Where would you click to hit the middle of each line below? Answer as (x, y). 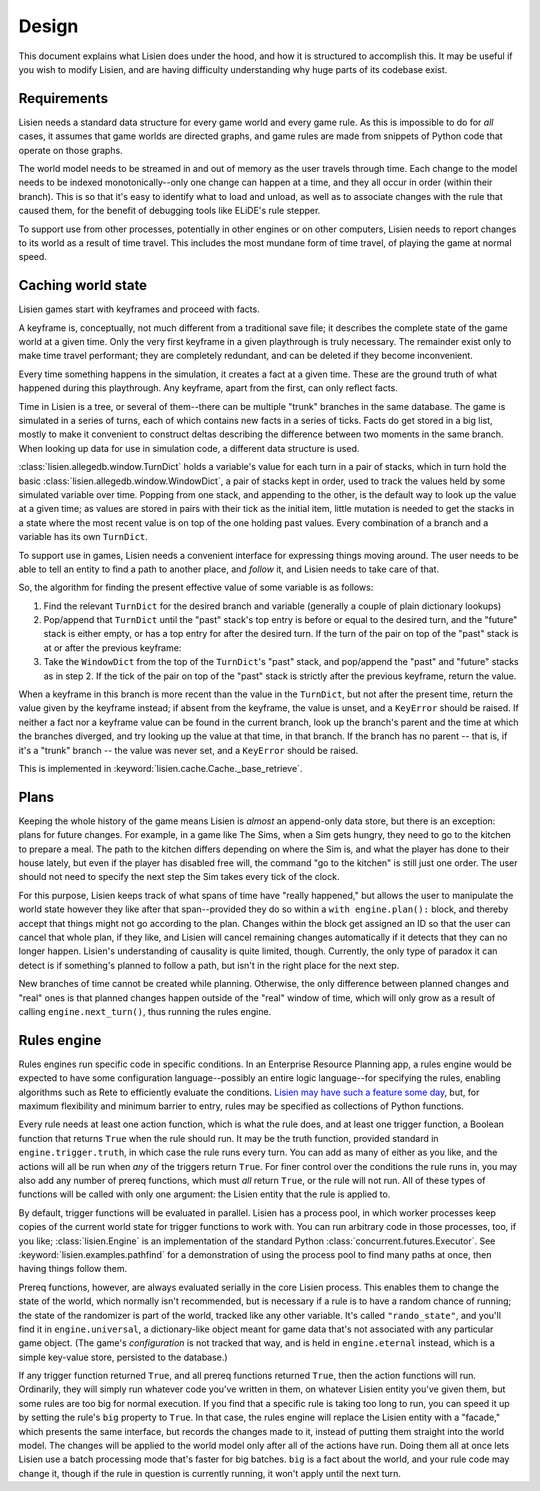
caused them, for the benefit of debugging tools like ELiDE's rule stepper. (169, 211)
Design (48, 26)
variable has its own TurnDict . (83, 537)
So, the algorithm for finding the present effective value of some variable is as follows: (196, 587)
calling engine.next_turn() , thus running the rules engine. (145, 1011)
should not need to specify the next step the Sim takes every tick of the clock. (179, 877)
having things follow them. (73, 1269)
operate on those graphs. (71, 150)
